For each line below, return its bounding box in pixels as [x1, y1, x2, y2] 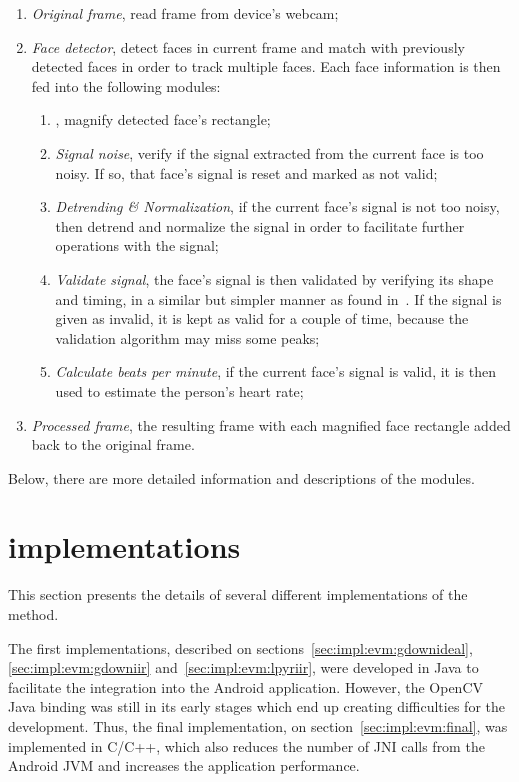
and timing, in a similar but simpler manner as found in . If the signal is [55, 288, 502, 309]
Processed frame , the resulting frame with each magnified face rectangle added [31, 414, 511, 435]
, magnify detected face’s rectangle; [55, 109, 271, 130]
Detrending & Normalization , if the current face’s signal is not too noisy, [55, 196, 500, 217]
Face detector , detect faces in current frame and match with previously [31, 36, 465, 57]
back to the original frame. [31, 434, 195, 455]
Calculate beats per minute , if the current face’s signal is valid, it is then [55, 361, 496, 382]
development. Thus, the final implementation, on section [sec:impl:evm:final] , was [8, 715, 508, 736]
